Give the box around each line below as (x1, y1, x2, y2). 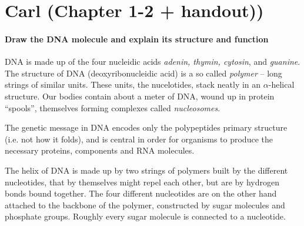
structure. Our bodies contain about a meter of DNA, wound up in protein (5, 89, 275, 102)
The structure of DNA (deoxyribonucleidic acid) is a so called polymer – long (5, 67, 282, 79)
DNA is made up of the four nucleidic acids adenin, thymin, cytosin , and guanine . (5, 55, 300, 68)
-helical (268, 78, 295, 91)
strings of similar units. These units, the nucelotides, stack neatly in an (5, 78, 261, 91)
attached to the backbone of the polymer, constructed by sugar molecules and (5, 198, 285, 211)
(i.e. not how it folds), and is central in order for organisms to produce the (5, 132, 273, 145)
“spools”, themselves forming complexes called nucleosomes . (5, 101, 221, 114)
